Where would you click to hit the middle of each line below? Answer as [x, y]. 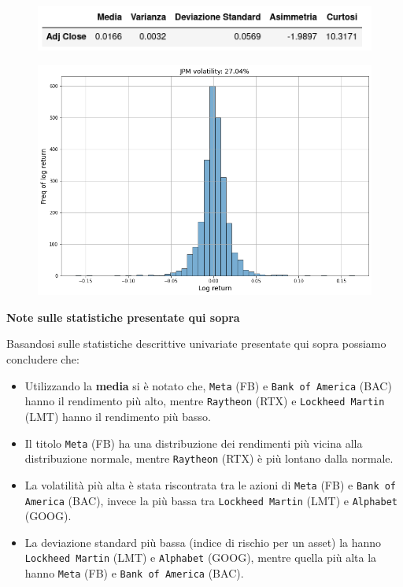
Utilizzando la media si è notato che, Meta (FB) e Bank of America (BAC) [208, 385]
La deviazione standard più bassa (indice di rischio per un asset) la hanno [203, 542]
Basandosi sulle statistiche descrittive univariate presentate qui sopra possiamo [196, 343]
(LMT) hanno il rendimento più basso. [118, 416]
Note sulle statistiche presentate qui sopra [123, 317]
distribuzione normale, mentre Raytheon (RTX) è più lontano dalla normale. [209, 458]
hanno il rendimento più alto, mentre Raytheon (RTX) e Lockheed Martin [205, 401]
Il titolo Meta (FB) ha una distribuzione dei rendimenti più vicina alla [194, 443]
